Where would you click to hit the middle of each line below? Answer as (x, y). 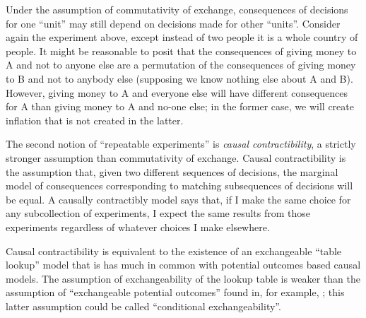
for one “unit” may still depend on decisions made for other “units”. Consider (173, 23)
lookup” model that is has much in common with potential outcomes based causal (183, 265)
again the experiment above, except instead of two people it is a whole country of (182, 37)
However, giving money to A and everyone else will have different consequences (177, 92)
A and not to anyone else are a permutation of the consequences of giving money (181, 65)
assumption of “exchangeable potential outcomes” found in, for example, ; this (175, 292)
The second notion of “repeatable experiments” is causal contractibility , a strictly (181, 144)
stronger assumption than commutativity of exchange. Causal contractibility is (176, 157)
